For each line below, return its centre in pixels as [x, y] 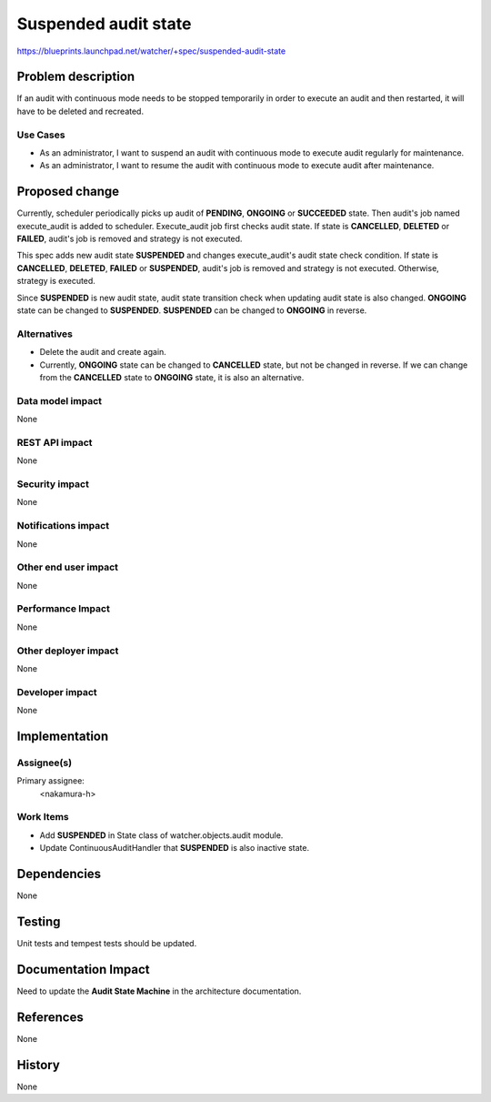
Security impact [53, 484]
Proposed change [68, 192]
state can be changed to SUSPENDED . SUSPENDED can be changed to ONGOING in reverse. [192, 310]
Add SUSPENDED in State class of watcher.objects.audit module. [161, 835]
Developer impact [57, 692]
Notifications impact [63, 526]
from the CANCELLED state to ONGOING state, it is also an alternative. [172, 377]
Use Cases [41, 135]
